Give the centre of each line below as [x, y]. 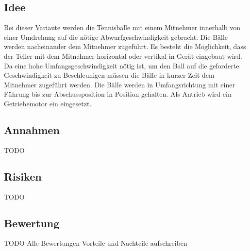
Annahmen [32, 129]
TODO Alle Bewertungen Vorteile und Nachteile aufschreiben [96, 243]
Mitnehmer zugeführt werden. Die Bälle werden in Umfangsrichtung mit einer [119, 84]
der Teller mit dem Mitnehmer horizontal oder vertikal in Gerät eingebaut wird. [123, 56]
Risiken [23, 176]
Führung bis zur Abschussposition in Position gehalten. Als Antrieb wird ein [118, 94]
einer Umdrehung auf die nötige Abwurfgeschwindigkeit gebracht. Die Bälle [116, 37]
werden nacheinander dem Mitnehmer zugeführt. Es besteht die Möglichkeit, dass [125, 46]
